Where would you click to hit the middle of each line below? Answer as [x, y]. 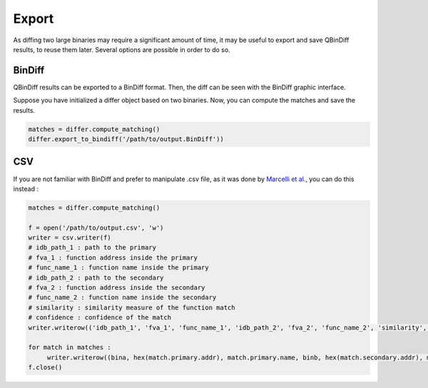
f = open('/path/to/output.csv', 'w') [96, 228]
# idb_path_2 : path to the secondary [96, 277]
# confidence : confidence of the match [100, 318]
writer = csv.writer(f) [70, 238]
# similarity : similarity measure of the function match [132, 307]
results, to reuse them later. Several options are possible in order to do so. [122, 49]
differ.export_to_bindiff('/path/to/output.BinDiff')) [126, 139]
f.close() [45, 368]
